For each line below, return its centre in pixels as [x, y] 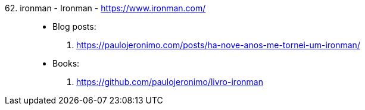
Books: [66, 63]
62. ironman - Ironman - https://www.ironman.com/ [105, 8]
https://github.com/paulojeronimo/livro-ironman [170, 82]
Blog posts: [74, 26]
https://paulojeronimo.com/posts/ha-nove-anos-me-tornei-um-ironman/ [218, 45]
